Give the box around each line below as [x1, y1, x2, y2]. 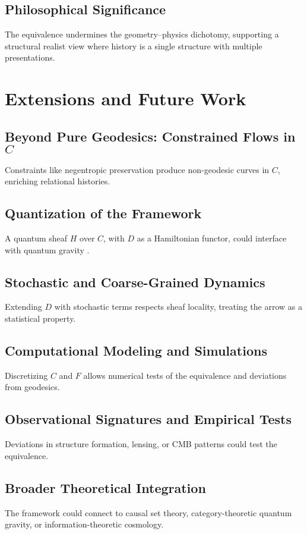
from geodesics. [5, 381, 60, 393]
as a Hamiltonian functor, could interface [137, 231, 287, 244]
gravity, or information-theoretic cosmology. [5, 518, 164, 530]
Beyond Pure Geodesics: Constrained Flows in [5, 127, 296, 145]
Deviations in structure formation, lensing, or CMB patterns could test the [5, 438, 277, 450]
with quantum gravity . [5, 243, 90, 256]
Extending [5, 300, 42, 313]
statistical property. [5, 312, 76, 324]
